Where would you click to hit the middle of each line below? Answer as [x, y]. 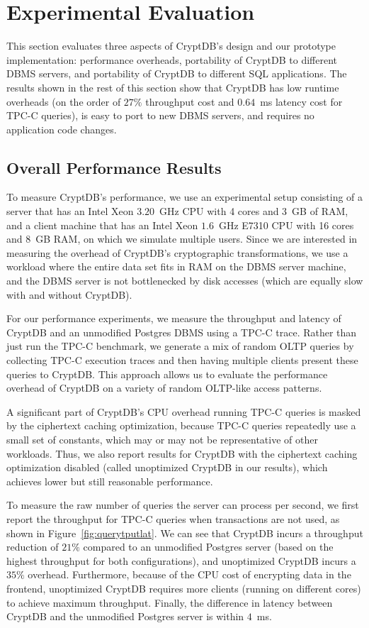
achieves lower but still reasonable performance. [110, 481]
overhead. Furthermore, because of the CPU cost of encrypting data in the [189, 574]
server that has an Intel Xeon [70, 211]
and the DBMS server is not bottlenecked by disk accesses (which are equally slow [185, 281]
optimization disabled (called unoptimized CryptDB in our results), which [167, 467]
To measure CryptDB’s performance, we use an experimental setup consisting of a [185, 197]
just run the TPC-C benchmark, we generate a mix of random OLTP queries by [180, 346]
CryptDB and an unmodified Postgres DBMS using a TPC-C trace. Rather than [182, 332]
